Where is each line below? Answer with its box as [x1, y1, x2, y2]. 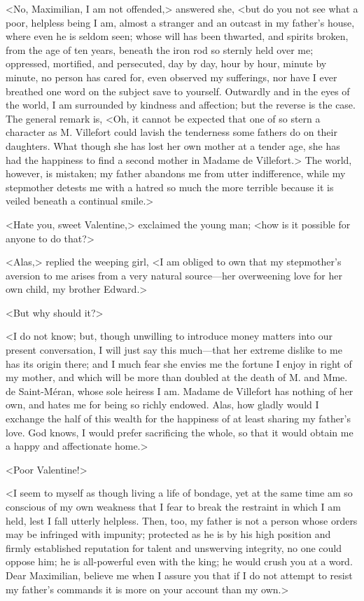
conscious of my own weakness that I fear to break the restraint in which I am [6, 499, 341, 513]
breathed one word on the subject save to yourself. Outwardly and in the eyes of [6, 83, 350, 98]
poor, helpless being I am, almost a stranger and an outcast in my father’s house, [6, 15, 355, 29]
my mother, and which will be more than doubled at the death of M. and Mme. [6, 370, 348, 385]
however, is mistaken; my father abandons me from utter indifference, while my [6, 166, 346, 181]
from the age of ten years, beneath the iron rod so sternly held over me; [6, 42, 314, 57]
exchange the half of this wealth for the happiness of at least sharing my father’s [6, 411, 351, 426]
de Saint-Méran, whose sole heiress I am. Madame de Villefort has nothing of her [6, 383, 353, 398]
